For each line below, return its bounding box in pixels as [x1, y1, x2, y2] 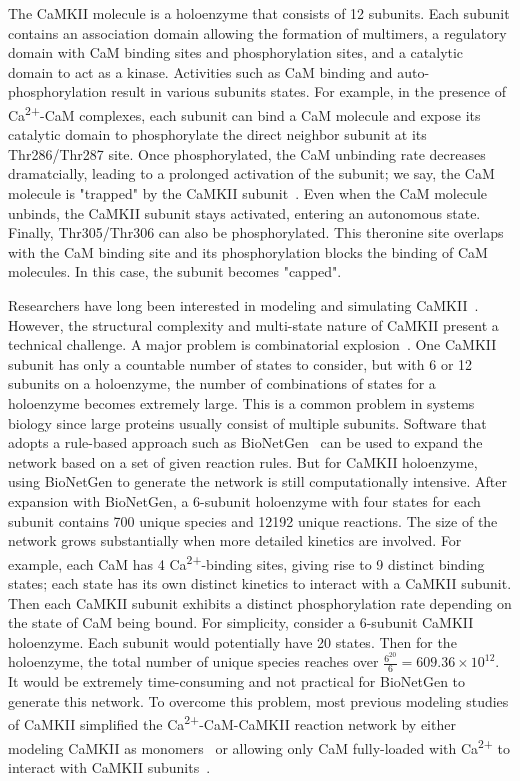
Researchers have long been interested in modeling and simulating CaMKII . [8, 294, 479, 315]
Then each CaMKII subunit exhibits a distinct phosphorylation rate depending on [8, 592, 512, 613]
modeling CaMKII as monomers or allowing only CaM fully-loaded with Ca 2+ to [8, 734, 511, 758]
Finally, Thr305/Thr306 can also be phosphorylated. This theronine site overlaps [8, 222, 504, 243]
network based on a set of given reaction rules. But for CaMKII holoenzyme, [8, 451, 478, 472]
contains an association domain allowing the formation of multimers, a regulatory [8, 22, 507, 43]
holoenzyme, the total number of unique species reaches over [8, 651, 379, 672]
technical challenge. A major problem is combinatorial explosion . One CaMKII [8, 334, 497, 355]
